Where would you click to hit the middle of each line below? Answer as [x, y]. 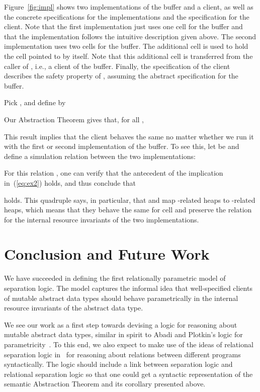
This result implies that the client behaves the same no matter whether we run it [129, 136]
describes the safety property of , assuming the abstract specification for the [121, 76]
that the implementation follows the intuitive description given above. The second [130, 36]
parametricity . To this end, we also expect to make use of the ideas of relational [129, 344]
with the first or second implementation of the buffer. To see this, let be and [122, 146]
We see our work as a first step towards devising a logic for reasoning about [121, 324]
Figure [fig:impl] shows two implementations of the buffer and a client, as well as [129, 7]
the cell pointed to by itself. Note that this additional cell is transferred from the [128, 56]
